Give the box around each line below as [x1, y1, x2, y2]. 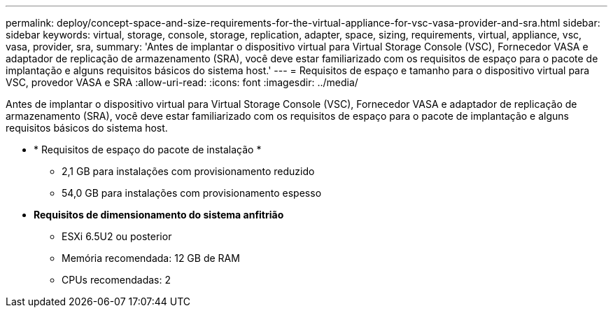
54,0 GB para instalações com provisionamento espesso [62, 187, 322, 199]
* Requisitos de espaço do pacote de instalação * [34, 144, 262, 155]
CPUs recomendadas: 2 [62, 274, 171, 286]
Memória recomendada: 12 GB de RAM [62, 252, 240, 264]
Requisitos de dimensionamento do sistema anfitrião [34, 209, 284, 221]
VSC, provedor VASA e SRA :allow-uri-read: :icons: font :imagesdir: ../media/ [6, 76, 358, 88]
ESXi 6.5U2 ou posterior [62, 230, 172, 242]
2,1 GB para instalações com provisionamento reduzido [62, 165, 315, 177]
